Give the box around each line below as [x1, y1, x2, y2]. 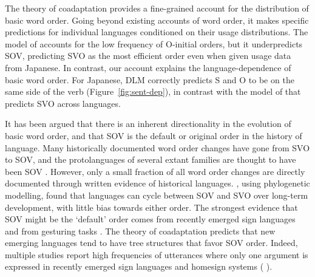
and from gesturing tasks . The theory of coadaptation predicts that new [5, 224, 276, 237]
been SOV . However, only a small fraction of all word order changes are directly [5, 165, 305, 177]
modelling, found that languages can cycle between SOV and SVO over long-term [5, 188, 308, 201]
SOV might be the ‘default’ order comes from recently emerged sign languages [5, 213, 296, 225]
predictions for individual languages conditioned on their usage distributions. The [5, 26, 308, 38]
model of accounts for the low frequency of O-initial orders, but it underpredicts [5, 37, 303, 50]
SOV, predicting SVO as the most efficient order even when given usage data [5, 49, 291, 62]
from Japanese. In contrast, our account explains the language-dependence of [5, 61, 291, 74]
